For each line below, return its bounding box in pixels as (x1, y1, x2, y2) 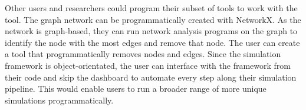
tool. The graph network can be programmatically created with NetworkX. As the (5, 13, 301, 25)
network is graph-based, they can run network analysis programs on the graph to (5, 25, 298, 37)
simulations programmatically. (5, 94, 114, 106)
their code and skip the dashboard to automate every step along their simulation (5, 71, 297, 83)
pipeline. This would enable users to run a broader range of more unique (5, 82, 266, 95)
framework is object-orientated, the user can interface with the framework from (5, 59, 291, 71)
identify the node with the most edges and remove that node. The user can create (5, 36, 300, 48)
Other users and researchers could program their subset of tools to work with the (5, 2, 298, 14)
